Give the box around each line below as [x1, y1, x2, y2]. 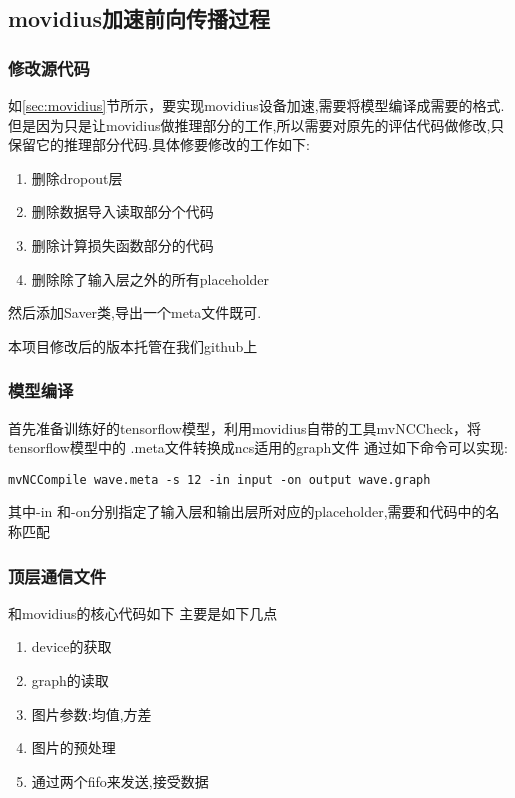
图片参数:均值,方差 [31, 703, 152, 724]
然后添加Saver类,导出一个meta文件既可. [8, 302, 262, 323]
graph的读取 [31, 670, 109, 690]
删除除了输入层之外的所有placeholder [31, 268, 270, 289]
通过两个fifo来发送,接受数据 [31, 770, 209, 791]
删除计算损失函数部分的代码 [31, 234, 214, 255]
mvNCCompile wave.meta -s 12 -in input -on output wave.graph [8, 472, 431, 487]
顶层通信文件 [8, 563, 107, 588]
